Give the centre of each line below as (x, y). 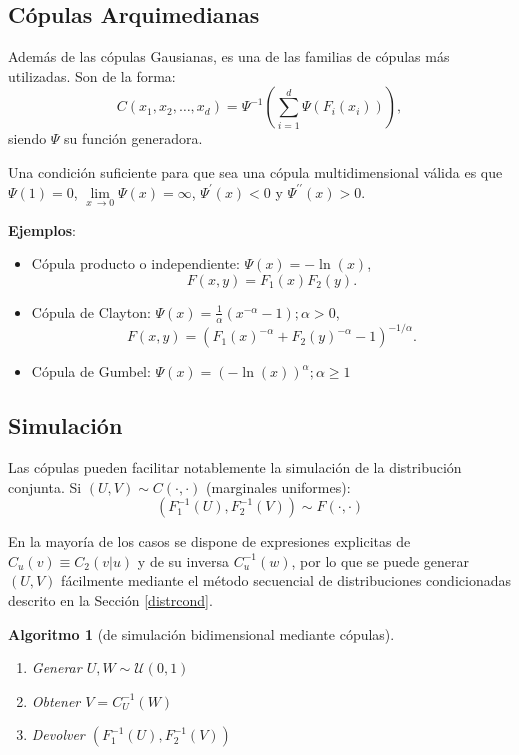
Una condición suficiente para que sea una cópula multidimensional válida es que (255, 171)
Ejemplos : (42, 229)
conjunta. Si (45, 486)
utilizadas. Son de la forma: (92, 75)
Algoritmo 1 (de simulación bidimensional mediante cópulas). (201, 633)
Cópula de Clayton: (91, 311)
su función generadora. (133, 138)
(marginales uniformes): (278, 486)
